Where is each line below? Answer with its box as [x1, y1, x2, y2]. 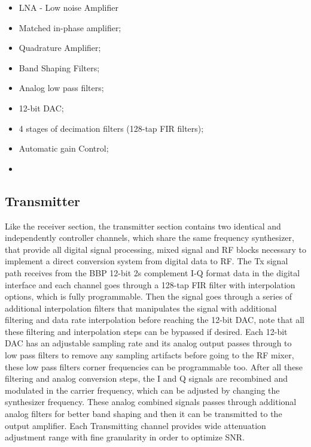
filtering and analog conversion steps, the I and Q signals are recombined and [5, 372, 288, 385]
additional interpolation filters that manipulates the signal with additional [5, 301, 277, 314]
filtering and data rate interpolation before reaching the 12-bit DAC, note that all [5, 313, 304, 326]
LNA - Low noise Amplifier [19, 1, 118, 13]
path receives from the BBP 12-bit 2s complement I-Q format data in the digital [5, 266, 300, 279]
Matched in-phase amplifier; [19, 21, 121, 34]
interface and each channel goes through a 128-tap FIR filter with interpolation [5, 278, 295, 291]
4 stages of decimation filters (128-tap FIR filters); [19, 122, 204, 134]
